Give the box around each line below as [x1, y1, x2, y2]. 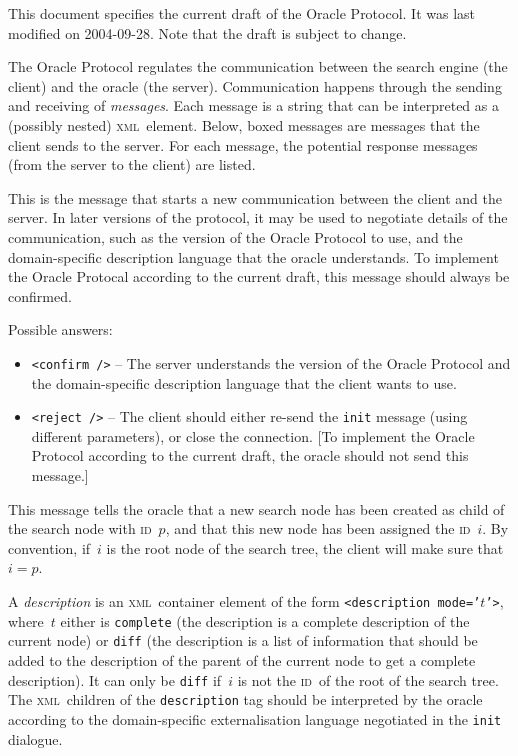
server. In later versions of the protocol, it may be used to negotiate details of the [8, 207, 508, 228]
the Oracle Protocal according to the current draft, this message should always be [8, 266, 510, 287]
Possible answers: [8, 319, 113, 340]
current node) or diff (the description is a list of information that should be [8, 630, 478, 651]
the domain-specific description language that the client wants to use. [31, 372, 457, 393]
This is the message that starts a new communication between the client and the [8, 187, 502, 208]
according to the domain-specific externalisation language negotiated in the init [8, 708, 502, 729]
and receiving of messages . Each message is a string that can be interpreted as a [8, 95, 499, 116]
